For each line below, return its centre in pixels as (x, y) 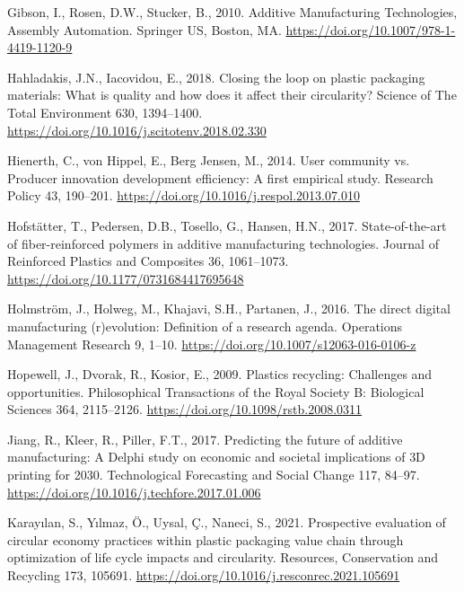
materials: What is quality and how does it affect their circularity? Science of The (232, 95)
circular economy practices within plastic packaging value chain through (206, 539)
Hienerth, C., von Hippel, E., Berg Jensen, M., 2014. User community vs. (209, 160)
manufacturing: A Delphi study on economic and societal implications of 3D (216, 457)
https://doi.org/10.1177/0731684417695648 (126, 278)
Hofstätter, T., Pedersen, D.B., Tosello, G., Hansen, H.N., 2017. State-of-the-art (227, 225)
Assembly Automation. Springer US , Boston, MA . (144, 29)
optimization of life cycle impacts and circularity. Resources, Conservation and (223, 557)
